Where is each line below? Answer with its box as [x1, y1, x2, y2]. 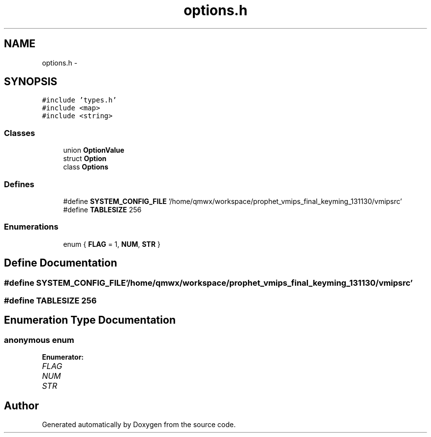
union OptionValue [63, 146, 124, 155]
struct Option [63, 154, 107, 163]
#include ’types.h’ [42, 96, 117, 104]
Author [4, 399, 39, 412]
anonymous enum [4, 335, 74, 345]
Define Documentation [4, 257, 117, 269]
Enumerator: [42, 353, 84, 362]
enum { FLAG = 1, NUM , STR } [63, 239, 161, 248]
